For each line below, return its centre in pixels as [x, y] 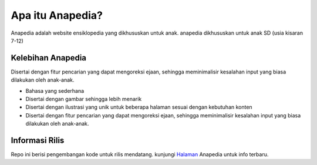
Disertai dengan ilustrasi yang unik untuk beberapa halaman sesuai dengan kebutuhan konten [139, 107]
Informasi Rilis [38, 140]
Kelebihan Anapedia [49, 58]
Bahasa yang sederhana [55, 90]
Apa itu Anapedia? [57, 15]
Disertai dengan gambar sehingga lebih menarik [84, 99]
